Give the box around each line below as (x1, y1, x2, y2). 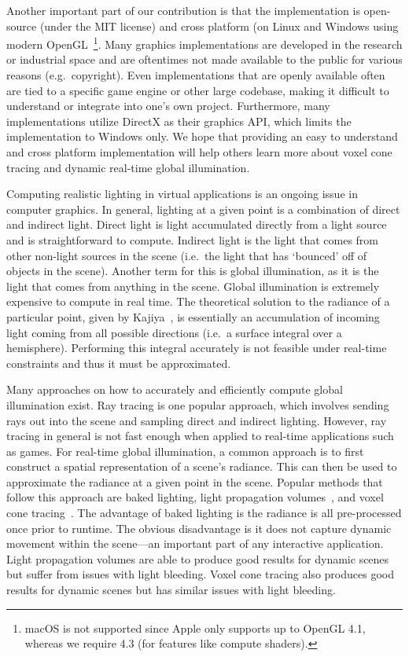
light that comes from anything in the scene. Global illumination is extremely (6, 277, 380, 294)
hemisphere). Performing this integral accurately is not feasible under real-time (6, 340, 387, 356)
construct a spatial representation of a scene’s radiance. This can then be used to (6, 458, 397, 475)
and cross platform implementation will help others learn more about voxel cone (6, 144, 392, 160)
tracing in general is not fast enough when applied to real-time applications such (6, 428, 394, 444)
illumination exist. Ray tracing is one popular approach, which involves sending (6, 396, 389, 413)
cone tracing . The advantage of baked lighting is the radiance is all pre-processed (6, 505, 402, 521)
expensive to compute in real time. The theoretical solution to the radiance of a (6, 293, 390, 310)
